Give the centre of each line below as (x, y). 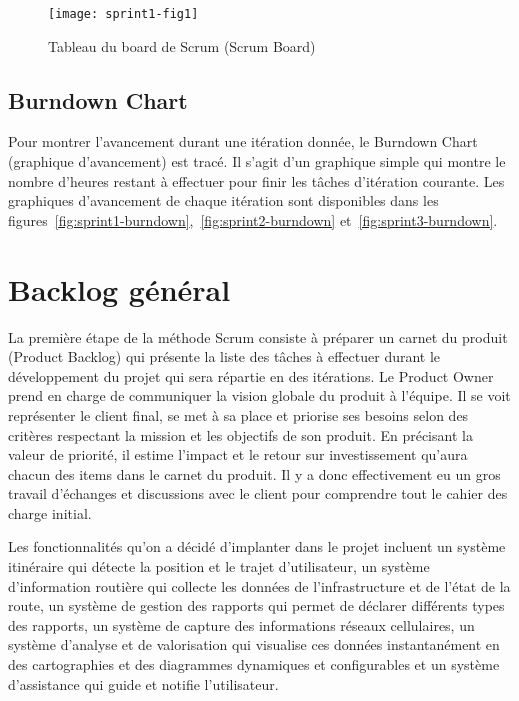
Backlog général (119, 288)
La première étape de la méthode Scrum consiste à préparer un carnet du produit (258, 336)
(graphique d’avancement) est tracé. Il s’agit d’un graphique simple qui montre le (257, 161)
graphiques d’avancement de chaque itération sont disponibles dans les (223, 200)
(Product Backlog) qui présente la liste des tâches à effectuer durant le (224, 356)
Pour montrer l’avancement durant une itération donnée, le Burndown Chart (243, 141)
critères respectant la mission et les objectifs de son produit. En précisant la (240, 434)
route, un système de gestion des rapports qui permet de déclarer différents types (256, 605)
